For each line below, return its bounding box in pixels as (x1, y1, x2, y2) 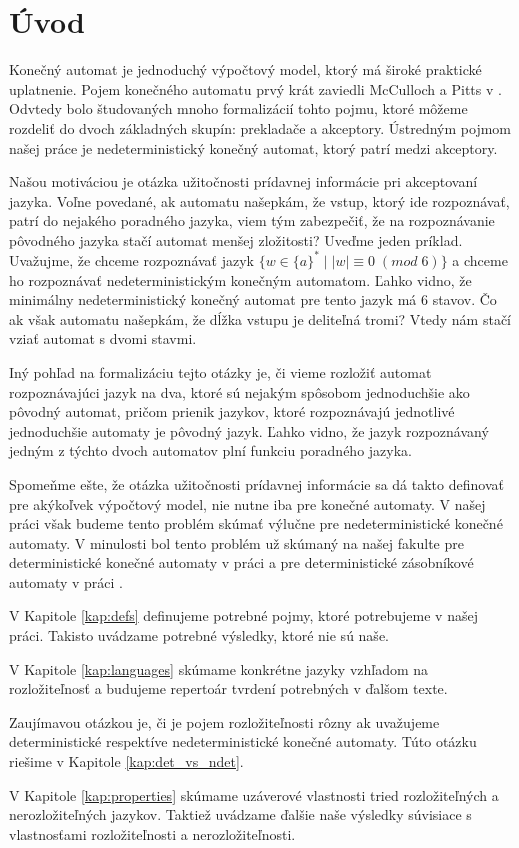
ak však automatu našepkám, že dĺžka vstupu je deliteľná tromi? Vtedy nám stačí (9, 308, 511, 329)
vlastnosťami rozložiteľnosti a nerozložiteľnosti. (9, 823, 296, 844)
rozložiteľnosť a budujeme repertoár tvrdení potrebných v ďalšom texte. (9, 678, 448, 699)
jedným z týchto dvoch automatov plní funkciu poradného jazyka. (9, 440, 412, 461)
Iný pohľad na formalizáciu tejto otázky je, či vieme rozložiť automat (9, 361, 432, 382)
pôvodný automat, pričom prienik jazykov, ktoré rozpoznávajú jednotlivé (9, 401, 455, 422)
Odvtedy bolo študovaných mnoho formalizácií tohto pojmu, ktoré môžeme (9, 98, 468, 119)
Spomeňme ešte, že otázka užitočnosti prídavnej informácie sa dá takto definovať (9, 473, 504, 494)
